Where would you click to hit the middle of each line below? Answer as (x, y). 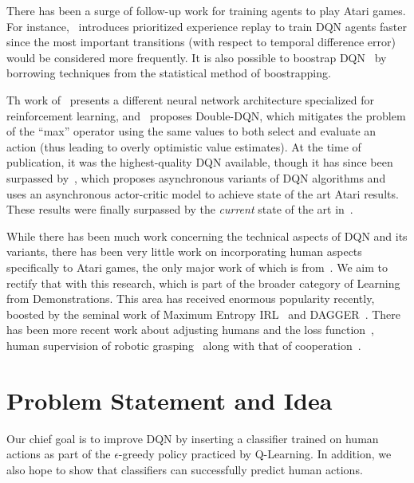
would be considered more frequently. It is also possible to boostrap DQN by (197, 57)
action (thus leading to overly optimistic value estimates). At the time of (184, 146)
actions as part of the (59, 454)
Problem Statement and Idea (170, 400)
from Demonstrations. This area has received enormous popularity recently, (191, 298)
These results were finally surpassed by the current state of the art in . (180, 209)
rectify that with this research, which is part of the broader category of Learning (203, 283)
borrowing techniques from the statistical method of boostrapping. (169, 73)
